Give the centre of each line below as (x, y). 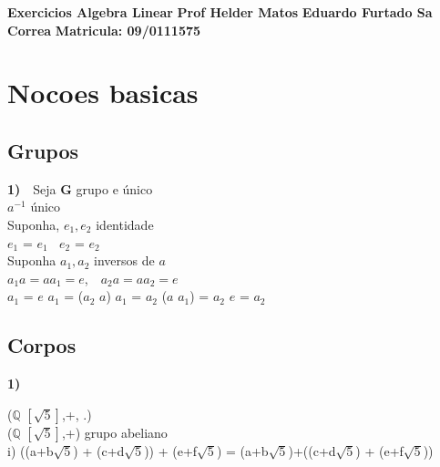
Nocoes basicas (103, 93)
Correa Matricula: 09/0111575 (104, 30)
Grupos (43, 150)
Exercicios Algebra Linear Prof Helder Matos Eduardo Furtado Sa (220, 12)
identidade (125, 224)
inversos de (124, 260)
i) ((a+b (31, 450)
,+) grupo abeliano (114, 432)
